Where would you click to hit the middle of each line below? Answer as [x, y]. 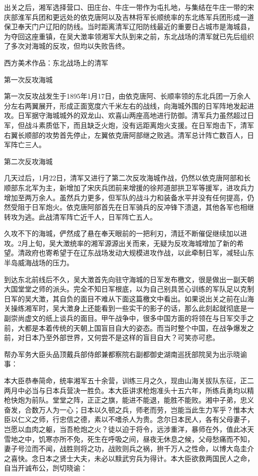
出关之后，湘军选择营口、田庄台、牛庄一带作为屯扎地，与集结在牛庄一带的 [126, 7]
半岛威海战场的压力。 [39, 263]
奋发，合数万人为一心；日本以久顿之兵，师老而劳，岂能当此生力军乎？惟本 [126, 409]
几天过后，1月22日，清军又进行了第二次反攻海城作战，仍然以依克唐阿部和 [124, 178]
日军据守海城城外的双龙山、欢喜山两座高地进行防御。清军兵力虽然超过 [132, 115]
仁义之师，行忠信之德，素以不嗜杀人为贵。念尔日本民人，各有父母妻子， [136, 419]
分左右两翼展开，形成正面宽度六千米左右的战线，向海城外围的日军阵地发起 [126, 105]
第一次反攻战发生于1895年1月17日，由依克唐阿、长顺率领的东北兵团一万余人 [127, 96]
